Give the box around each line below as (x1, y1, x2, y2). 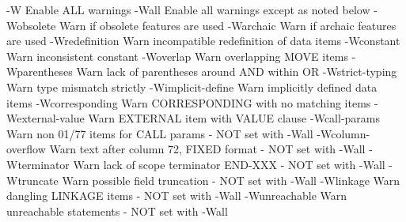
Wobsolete (6, 17, 56, 33)
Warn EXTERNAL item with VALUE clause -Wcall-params (88, 110, 380, 126)
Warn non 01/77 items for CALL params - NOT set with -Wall (6, 125, 313, 141)
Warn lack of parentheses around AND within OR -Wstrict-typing (76, 63, 397, 80)
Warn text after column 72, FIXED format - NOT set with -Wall (49, 141, 366, 157)
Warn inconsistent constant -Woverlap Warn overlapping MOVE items (6, 47, 348, 64)
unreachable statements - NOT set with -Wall (6, 202, 228, 219)
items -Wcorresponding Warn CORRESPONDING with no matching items (6, 94, 371, 111)
